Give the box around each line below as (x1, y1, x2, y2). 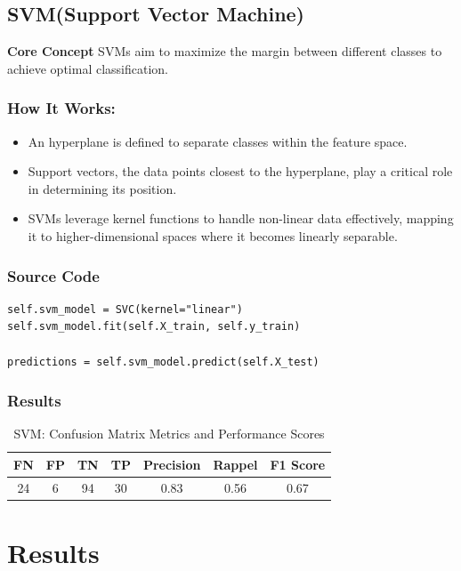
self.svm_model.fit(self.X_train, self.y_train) (7, 320, 301, 334)
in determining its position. (28, 179, 177, 197)
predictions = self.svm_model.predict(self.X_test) (7, 355, 319, 368)
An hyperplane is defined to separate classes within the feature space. (28, 132, 408, 150)
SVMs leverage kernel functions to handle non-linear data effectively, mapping (28, 209, 454, 228)
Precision (142, 454, 201, 473)
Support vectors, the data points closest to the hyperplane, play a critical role (28, 162, 453, 181)
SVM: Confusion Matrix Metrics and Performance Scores (13, 424, 325, 443)
